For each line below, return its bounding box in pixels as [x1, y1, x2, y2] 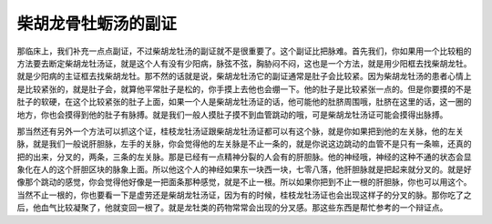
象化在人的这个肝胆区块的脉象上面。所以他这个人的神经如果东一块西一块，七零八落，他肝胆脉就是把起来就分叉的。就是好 [16, 164, 472, 175]
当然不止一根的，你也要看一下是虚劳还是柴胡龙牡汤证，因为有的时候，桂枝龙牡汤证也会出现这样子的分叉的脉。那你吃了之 [16, 189, 472, 200]
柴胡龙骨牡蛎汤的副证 [16, 14, 178, 34]
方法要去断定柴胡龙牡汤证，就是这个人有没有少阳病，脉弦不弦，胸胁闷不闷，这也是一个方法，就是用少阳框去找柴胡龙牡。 [16, 57, 472, 68]
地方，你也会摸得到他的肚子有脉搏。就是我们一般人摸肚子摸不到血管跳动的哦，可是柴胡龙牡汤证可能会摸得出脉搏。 [16, 109, 448, 120]
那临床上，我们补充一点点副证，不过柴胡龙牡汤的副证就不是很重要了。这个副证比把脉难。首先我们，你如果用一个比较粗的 [16, 46, 472, 56]
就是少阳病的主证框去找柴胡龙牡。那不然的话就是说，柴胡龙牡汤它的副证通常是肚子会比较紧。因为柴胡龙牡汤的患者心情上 [16, 71, 472, 82]
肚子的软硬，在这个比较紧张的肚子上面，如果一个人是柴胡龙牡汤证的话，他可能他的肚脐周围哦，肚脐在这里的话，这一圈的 [16, 97, 472, 107]
